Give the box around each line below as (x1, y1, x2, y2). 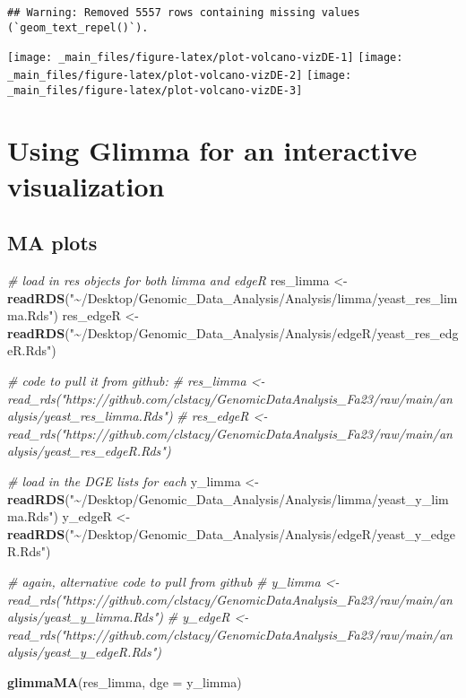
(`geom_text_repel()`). (7, 21, 149, 34)
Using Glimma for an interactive (7, 132, 418, 169)
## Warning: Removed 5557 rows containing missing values (7, 6, 360, 19)
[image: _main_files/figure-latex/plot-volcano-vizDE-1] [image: (7, 51, 403, 65)
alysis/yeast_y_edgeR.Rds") (7, 642, 162, 661)
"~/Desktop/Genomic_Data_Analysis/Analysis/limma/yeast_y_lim (69, 489, 449, 508)
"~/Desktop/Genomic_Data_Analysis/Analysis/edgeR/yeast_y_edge (69, 524, 455, 543)
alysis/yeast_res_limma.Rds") (7, 406, 173, 425)
